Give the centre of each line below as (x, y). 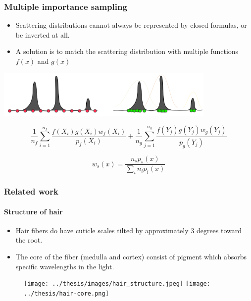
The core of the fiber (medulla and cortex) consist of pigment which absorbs (131, 256)
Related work (31, 191)
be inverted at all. (43, 34)
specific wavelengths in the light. (65, 266)
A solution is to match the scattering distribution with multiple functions (127, 51)
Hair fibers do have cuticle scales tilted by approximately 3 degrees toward (129, 230)
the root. (29, 240)
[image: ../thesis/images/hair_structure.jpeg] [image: (117, 284)
